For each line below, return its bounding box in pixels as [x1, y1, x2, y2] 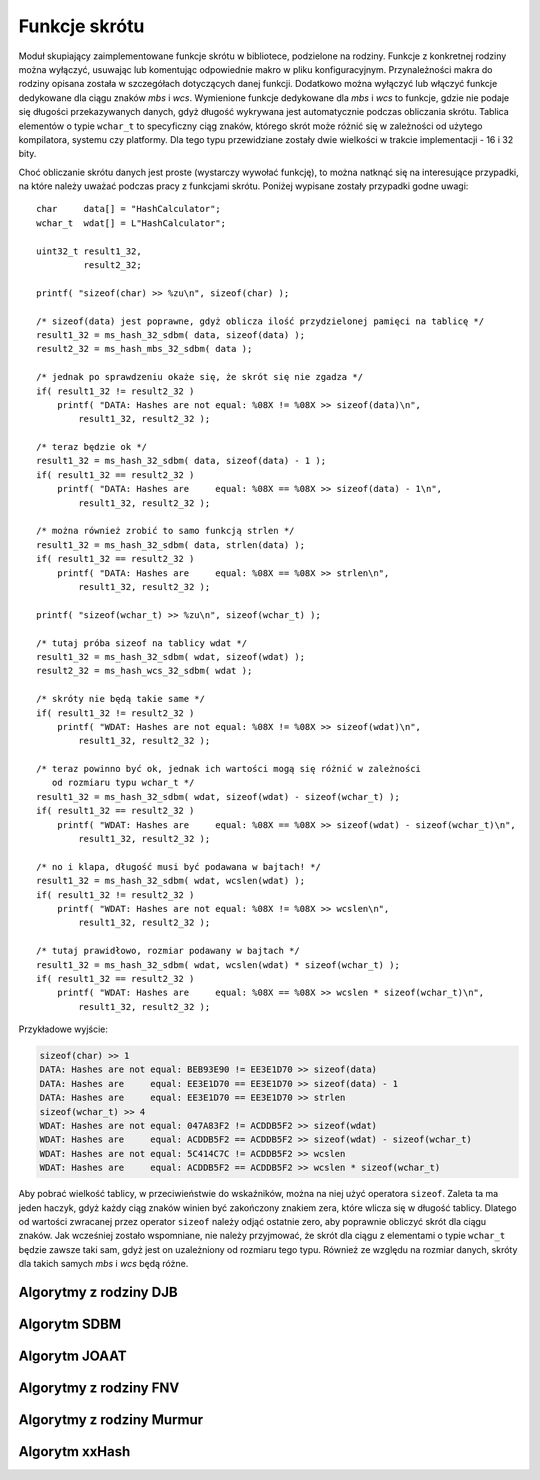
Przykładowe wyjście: [18, 1023, 109, 1035]
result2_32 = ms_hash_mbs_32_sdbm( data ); [36, 343, 253, 355]
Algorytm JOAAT [18, 1348, 127, 1364]
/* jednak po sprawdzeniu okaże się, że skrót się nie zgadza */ [36, 371, 364, 383]
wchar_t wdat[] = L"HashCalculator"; [36, 217, 227, 229]
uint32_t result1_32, [36, 245, 142, 257]
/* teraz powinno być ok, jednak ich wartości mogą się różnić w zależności [36, 763, 422, 775]
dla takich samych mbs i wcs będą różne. [18, 1258, 189, 1270]
